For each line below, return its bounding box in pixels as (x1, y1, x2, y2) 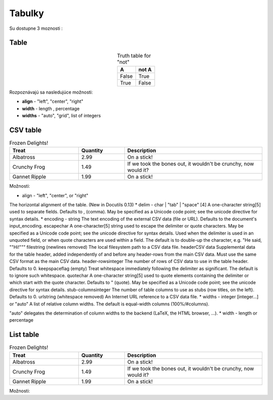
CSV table (9, 125, 42, 134)
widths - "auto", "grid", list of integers (22, 113, 101, 118)
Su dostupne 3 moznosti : (9, 25, 63, 31)
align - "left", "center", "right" (22, 99, 83, 105)
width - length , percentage (22, 105, 80, 111)
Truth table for (117, 52, 151, 59)
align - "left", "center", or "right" (22, 192, 88, 198)
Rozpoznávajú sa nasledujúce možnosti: (9, 89, 93, 95)
